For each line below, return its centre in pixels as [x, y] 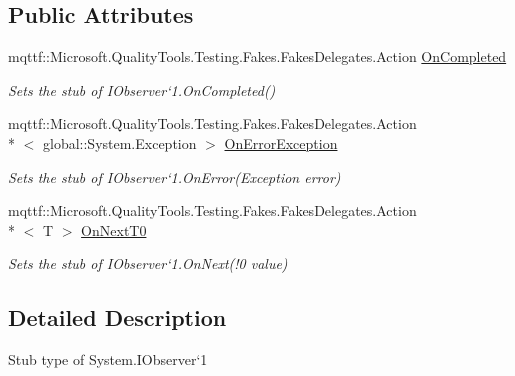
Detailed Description [117, 317]
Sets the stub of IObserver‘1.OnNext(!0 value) [148, 263]
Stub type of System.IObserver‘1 [108, 359]
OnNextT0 [114, 229]
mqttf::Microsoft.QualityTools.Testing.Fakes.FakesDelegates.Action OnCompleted [257, 56]
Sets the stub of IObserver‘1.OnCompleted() [142, 89]
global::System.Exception [119, 142]
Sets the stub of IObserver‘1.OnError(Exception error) [174, 176]
